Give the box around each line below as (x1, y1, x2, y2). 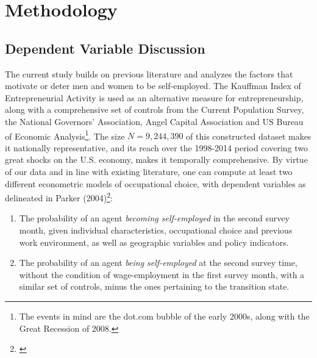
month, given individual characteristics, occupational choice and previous (19, 224, 293, 237)
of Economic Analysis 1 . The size (5, 127, 125, 142)
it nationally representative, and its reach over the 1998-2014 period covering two (5, 141, 308, 154)
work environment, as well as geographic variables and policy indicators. (19, 235, 289, 248)
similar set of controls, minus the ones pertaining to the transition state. (19, 280, 290, 293)
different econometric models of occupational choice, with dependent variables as (5, 177, 306, 190)
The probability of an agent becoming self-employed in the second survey (19, 212, 290, 224)
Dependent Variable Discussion (5, 38, 205, 57)
